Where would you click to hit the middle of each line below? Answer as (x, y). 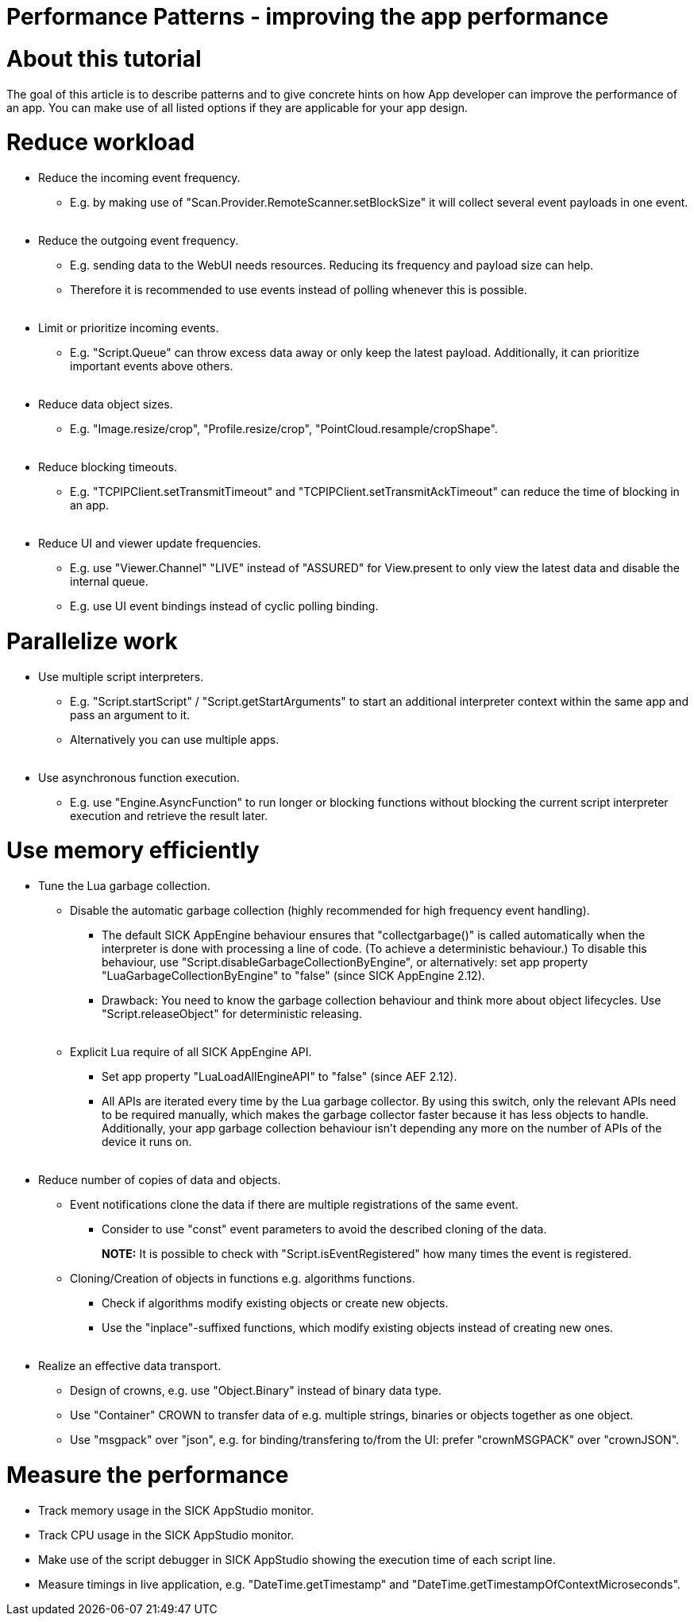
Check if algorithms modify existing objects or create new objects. (275, 1303)
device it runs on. (147, 1142)
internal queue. (109, 581)
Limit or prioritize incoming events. (129, 328)
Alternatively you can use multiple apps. (175, 739)
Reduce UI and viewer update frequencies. (150, 543)
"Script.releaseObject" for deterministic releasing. (232, 1014)
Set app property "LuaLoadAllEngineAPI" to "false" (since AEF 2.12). (280, 1076)
